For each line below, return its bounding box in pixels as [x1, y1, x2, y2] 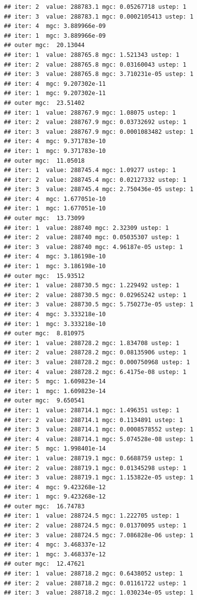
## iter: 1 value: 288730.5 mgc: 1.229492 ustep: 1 [4, 282, 179, 289]
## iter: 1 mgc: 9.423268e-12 [4, 493, 106, 500]
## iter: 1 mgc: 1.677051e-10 [4, 205, 106, 212]
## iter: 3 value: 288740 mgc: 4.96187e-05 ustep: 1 [4, 243, 183, 250]
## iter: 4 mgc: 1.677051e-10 [4, 195, 106, 202]
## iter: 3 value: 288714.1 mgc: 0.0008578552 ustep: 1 [4, 426, 194, 433]
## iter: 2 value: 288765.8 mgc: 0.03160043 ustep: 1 [4, 61, 187, 68]
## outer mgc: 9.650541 [4, 397, 85, 404]
